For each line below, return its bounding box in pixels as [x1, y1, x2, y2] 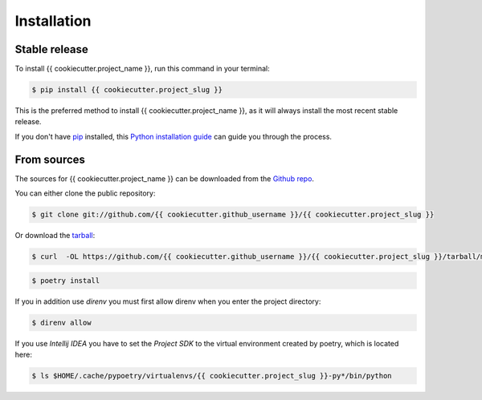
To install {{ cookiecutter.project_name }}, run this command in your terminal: [14, 64, 271, 74]
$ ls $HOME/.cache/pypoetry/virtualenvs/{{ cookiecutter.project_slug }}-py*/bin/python [31, 371, 393, 380]
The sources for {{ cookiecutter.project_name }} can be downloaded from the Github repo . [14, 173, 315, 184]
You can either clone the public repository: [14, 188, 156, 198]
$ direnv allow [31, 317, 92, 327]
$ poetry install [31, 276, 100, 285]
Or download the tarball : [14, 231, 96, 240]
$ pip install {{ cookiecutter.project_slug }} [31, 85, 223, 95]
